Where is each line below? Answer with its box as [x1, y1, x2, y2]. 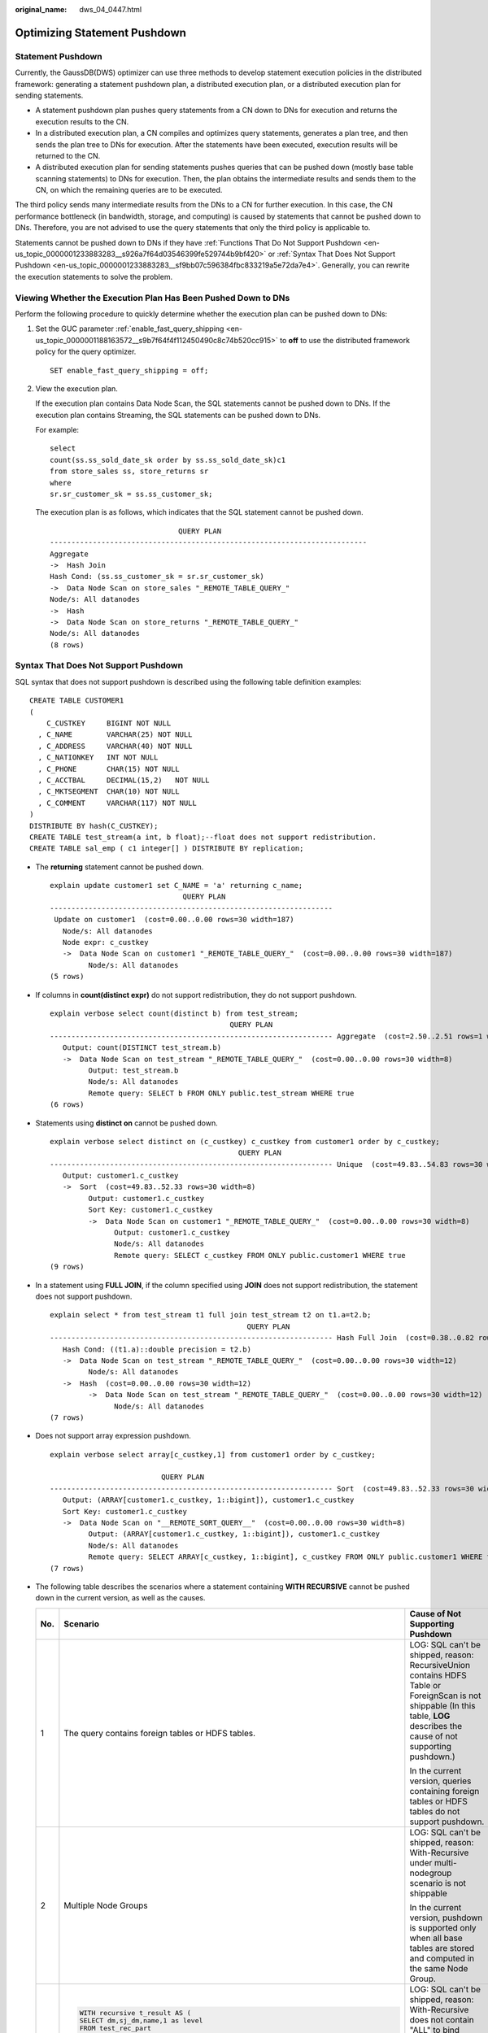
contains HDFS [409, 1669, 467, 1681]
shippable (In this [409, 1700, 476, 1711]
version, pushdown [409, 1912, 483, 1923]
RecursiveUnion [409, 1659, 471, 1670]
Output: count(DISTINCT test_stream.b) [62, 1043, 222, 1052]
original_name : [15, 5, 68, 14]
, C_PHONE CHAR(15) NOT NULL [37, 764, 181, 773]
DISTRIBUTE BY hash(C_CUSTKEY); [29, 821, 159, 830]
